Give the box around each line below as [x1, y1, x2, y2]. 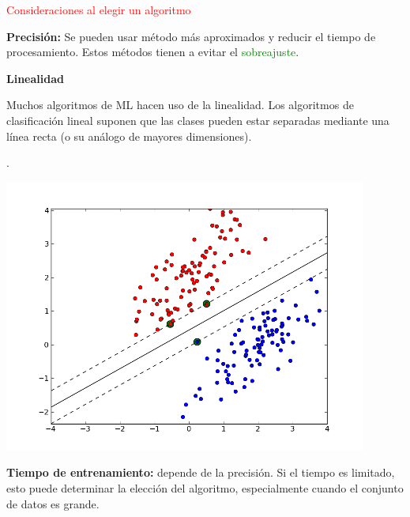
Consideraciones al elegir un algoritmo [6, 2, 191, 17]
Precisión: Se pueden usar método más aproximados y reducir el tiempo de [6, 28, 376, 44]
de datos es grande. [6, 495, 100, 511]
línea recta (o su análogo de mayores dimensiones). [6, 127, 252, 144]
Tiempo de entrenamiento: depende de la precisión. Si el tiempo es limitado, [6, 464, 395, 481]
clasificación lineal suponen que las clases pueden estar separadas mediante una [6, 111, 389, 128]
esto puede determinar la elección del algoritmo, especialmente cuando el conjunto [6, 479, 404, 496]
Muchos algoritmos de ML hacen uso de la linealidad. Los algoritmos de [6, 96, 354, 113]
